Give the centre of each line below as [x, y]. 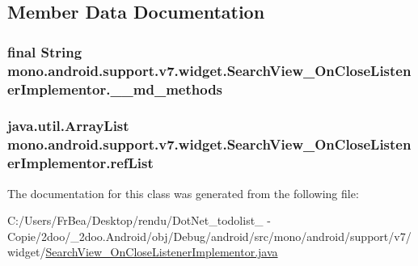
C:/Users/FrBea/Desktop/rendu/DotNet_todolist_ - [139, 220]
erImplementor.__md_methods [115, 89]
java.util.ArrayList [68, 126]
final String [45, 51]
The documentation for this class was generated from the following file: [183, 193]
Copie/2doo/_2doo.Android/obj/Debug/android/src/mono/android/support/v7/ [209, 236]
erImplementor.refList [80, 163]
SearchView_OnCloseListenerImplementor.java [162, 252]
